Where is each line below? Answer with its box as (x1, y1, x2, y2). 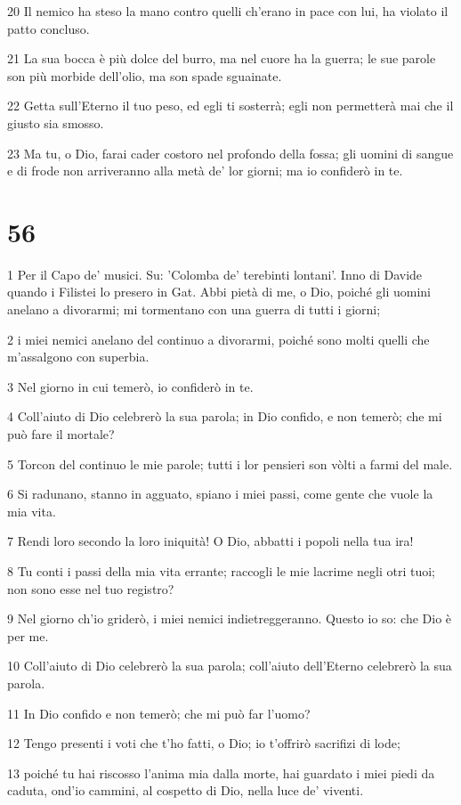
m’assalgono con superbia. (7, 347, 150, 366)
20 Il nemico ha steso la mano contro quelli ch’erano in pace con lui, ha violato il (7, 2, 449, 20)
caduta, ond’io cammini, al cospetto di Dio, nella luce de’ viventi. (7, 781, 364, 800)
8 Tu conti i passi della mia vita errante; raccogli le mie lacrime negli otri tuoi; (7, 562, 435, 580)
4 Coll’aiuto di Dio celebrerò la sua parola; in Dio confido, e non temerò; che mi (7, 407, 442, 426)
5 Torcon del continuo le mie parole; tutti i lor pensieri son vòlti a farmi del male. (7, 454, 453, 473)
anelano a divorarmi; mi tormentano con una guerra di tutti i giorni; (7, 300, 381, 319)
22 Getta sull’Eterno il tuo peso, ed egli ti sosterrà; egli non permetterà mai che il (7, 96, 454, 115)
